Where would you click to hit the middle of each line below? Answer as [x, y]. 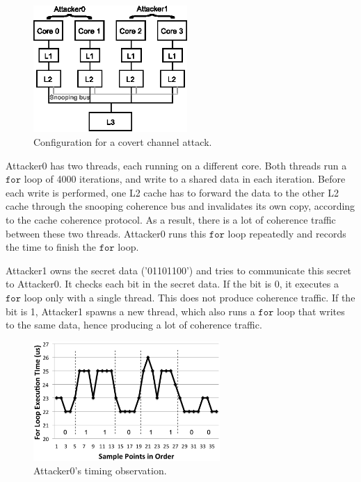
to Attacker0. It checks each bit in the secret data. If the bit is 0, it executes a [173, 284]
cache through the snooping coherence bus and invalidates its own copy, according [180, 206]
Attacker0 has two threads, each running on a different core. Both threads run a [176, 165]
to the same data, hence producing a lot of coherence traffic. [134, 325]
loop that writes [311, 311]
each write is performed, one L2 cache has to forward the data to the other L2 [173, 192]
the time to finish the [51, 247]
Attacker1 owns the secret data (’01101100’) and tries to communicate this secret [179, 270]
